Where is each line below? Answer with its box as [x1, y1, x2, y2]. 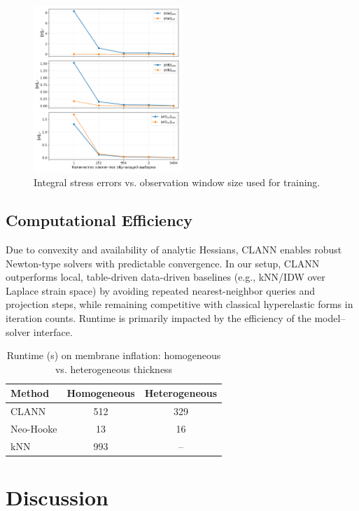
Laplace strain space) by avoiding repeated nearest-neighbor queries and [6, 283, 316, 297]
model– [314, 310, 346, 325]
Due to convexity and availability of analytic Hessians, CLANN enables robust [6, 241, 342, 256]
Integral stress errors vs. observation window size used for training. [34, 175, 321, 190]
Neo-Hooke [10, 421, 57, 435]
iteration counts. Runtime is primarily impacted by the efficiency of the [6, 310, 311, 325]
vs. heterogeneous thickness [55, 361, 173, 376]
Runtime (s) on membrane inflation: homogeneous [6, 348, 221, 363]
